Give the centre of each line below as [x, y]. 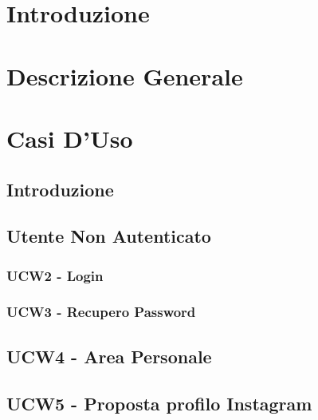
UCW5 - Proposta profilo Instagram [159, 403]
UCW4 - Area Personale [109, 356]
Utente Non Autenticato [109, 236]
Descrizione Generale [125, 75]
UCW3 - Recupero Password [101, 312]
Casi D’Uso [70, 138]
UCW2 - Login [55, 275]
